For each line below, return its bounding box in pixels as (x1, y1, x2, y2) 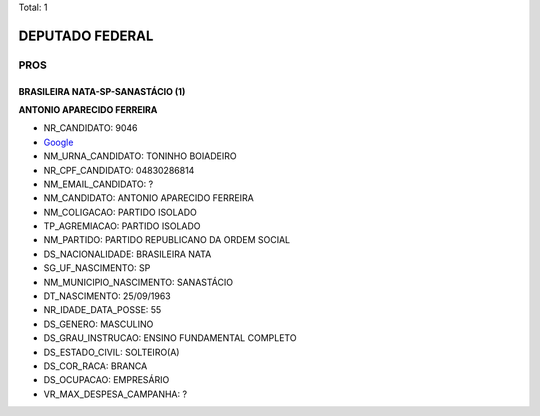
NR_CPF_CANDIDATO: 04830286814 (43, 164, 195, 176)
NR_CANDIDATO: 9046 (43, 122, 139, 134)
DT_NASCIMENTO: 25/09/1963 (43, 290, 172, 302)
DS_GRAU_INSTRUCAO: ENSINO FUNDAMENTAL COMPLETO (43, 332, 297, 344)
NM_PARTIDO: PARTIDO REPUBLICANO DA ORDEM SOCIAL (43, 234, 291, 246)
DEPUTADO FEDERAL (18, 27, 154, 44)
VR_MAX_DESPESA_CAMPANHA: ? (43, 388, 188, 400)
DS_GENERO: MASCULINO (43, 318, 154, 330)
